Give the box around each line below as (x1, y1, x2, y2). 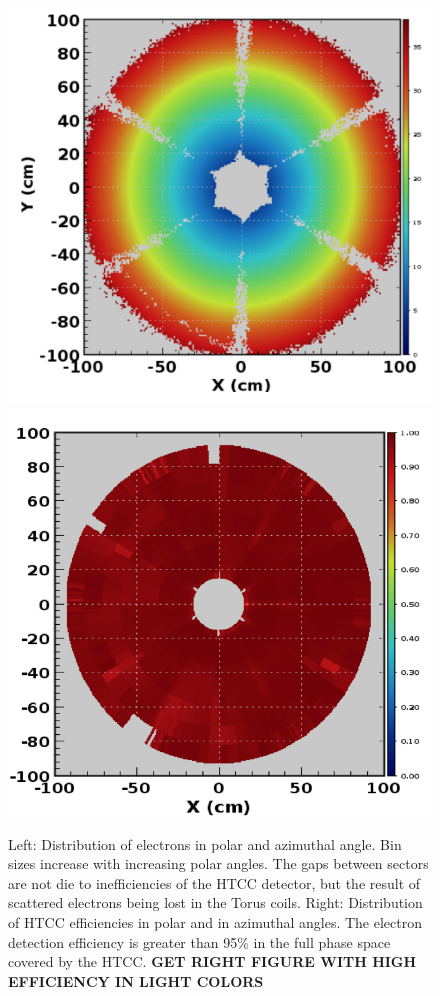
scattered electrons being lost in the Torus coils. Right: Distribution (8, 892, 423, 913)
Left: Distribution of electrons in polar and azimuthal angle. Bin (8, 833, 402, 854)
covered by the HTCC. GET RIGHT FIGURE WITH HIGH (8, 951, 417, 972)
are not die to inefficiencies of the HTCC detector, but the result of (8, 872, 421, 893)
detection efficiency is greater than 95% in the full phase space (8, 931, 391, 952)
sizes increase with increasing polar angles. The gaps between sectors (8, 853, 429, 874)
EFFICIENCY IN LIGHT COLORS (8, 970, 264, 991)
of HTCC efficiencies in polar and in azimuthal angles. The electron (8, 912, 422, 933)
